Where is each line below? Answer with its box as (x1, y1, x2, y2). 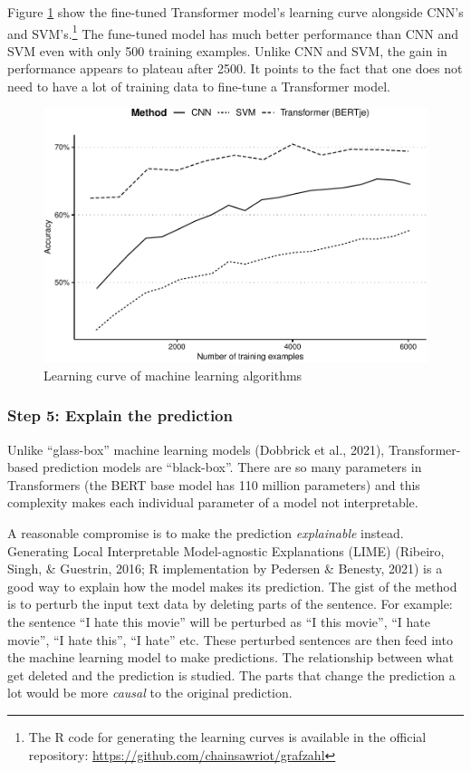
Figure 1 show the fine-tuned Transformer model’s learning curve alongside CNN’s (7, 3, 464, 21)
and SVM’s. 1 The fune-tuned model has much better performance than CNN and (7, 21, 459, 43)
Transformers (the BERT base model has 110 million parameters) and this (7, 475, 420, 494)
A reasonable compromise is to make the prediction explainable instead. (7, 524, 404, 542)
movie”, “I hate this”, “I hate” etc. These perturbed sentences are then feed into (7, 630, 453, 649)
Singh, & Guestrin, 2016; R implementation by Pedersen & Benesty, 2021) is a (7, 559, 443, 578)
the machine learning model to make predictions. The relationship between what (7, 648, 454, 667)
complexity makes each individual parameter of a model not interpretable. (7, 493, 418, 512)
